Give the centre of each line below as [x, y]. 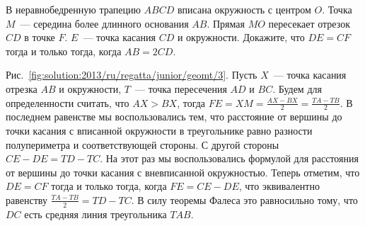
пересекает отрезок [309, 23]
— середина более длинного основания [104, 23]
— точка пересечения [181, 88]
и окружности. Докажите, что [241, 37]
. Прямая [226, 23]
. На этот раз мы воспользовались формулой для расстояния [229, 158]
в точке [40, 37]
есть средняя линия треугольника [95, 214]
